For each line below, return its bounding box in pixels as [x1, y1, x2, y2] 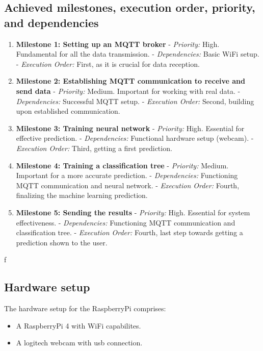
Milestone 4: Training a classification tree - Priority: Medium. [16, 160, 229, 170]
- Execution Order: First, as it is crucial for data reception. [16, 58, 200, 69]
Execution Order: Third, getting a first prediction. [16, 142, 172, 153]
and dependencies [4, 14, 99, 30]
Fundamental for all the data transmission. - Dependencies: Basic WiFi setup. [16, 48, 259, 59]
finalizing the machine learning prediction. [16, 190, 148, 200]
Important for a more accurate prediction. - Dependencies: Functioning [16, 170, 238, 181]
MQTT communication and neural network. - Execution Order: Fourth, [16, 180, 240, 190]
